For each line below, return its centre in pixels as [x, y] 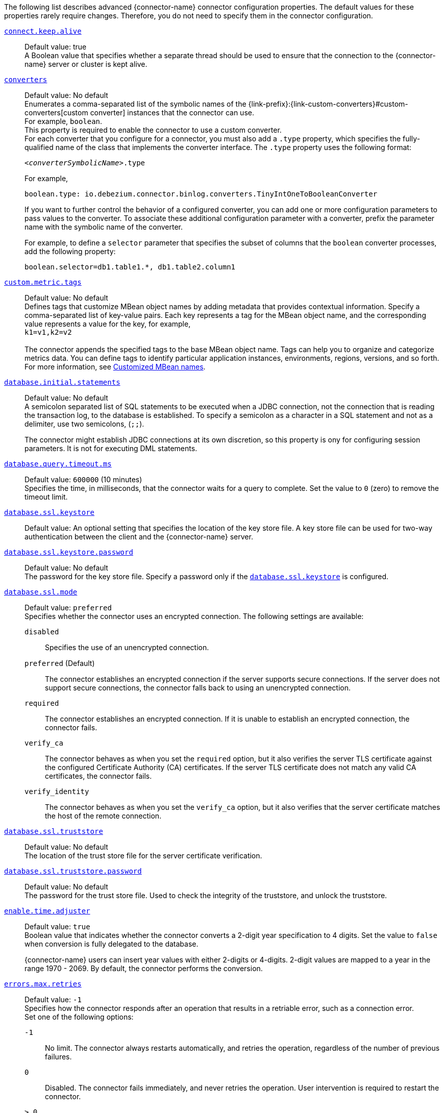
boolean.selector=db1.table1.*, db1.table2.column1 [130, 267]
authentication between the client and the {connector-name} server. [139, 537]
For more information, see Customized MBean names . [115, 367]
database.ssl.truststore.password [73, 871]
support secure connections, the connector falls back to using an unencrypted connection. [198, 688]
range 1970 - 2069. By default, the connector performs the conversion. [144, 968]
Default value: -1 [53, 999]
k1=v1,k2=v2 [48, 332]
